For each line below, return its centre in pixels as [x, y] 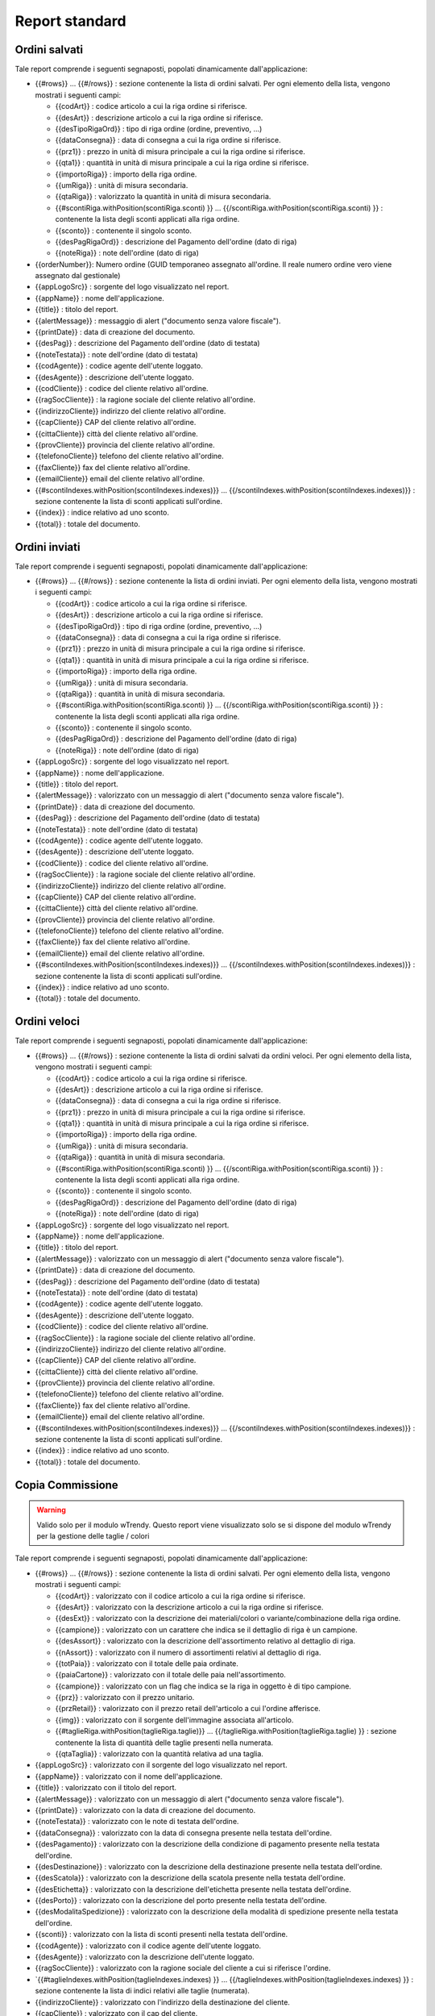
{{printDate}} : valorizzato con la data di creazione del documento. [145, 1810]
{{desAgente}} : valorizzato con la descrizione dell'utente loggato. [145, 1957]
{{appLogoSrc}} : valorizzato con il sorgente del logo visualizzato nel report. [161, 1765]
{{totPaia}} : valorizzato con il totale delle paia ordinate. [147, 1663]
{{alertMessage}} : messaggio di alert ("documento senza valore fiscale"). [158, 321]
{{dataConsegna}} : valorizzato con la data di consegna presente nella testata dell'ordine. [183, 1833]
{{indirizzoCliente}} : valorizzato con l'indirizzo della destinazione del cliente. [162, 2002]
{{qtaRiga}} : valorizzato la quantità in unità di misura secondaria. [163, 197]
